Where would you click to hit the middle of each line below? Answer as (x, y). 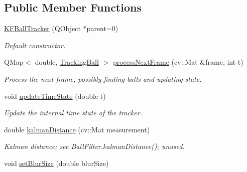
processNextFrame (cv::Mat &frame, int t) (178, 62)
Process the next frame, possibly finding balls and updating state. (103, 78)
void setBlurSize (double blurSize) (56, 163)
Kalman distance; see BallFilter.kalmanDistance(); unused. (94, 146)
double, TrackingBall (67, 62)
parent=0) (102, 28)
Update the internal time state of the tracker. (73, 113)
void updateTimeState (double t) (55, 96)
